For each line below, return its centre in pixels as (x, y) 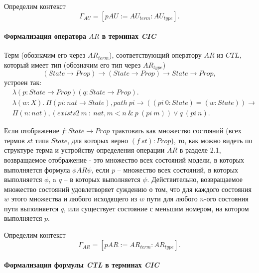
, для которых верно (98, 140)
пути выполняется (31, 208)
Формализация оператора (45, 36)
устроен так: (23, 82)
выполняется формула (37, 169)
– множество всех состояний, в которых (178, 169)
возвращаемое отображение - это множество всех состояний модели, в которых (124, 159)
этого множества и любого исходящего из (74, 199)
